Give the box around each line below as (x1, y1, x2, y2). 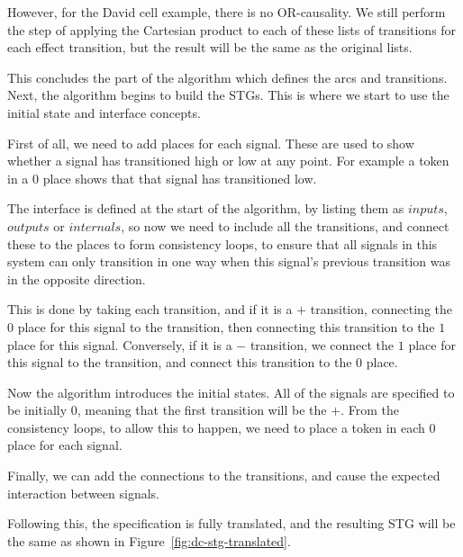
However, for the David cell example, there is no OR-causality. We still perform (7, 3, 446, 21)
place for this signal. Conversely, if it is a (7, 335, 232, 354)
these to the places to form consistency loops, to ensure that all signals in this (7, 234, 438, 253)
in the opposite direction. (7, 269, 146, 288)
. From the (340, 400, 399, 419)
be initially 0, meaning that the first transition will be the (7, 400, 327, 419)
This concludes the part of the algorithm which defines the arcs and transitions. (7, 67, 448, 86)
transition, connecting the (310, 300, 453, 319)
